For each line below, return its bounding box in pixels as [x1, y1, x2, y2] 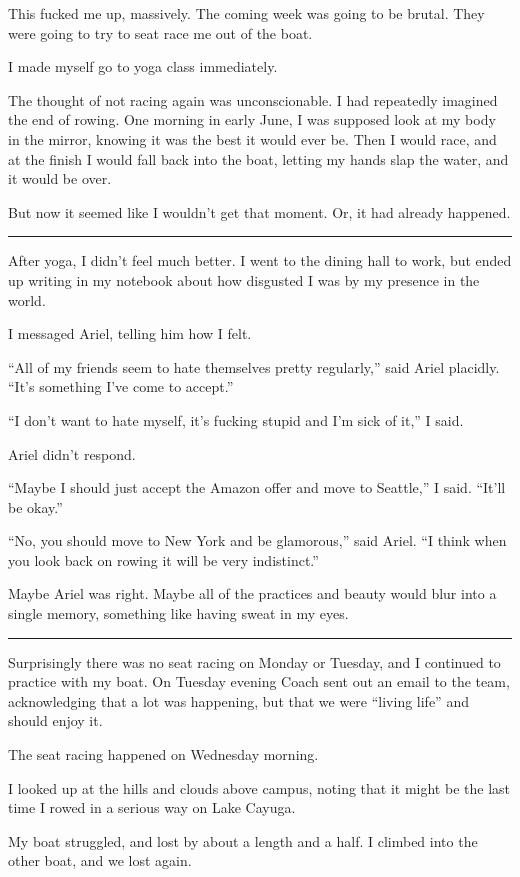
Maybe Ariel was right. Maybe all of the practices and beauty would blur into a [8, 583, 497, 604]
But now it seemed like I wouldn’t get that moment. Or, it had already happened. [8, 201, 511, 222]
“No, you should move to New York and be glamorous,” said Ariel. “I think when [8, 530, 507, 551]
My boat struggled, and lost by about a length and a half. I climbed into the [8, 830, 478, 851]
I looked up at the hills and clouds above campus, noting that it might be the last [8, 777, 510, 798]
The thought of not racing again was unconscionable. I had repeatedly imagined [8, 89, 498, 110]
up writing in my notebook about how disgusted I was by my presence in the [8, 269, 480, 290]
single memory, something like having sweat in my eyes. [8, 603, 349, 624]
